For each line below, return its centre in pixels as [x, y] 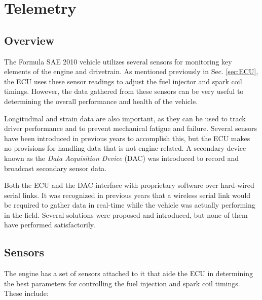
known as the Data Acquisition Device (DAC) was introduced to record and [121, 158]
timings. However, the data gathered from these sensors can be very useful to [124, 91]
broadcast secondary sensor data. [55, 168]
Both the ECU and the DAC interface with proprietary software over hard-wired [129, 185]
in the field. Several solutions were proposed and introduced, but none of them [126, 214]
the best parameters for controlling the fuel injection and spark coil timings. [122, 283]
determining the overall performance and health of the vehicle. [101, 101]
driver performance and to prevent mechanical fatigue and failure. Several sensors [131, 128]
